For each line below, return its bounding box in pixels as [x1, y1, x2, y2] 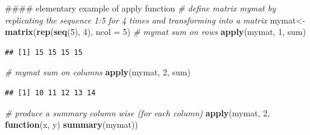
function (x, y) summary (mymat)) [5, 118, 138, 131]
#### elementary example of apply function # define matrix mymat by [5, 2, 276, 14]
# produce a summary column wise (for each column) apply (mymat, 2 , [5, 106, 270, 119]
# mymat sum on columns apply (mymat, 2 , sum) [5, 66, 191, 78]
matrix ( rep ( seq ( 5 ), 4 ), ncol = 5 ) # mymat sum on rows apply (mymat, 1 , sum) [5, 25, 306, 38]
